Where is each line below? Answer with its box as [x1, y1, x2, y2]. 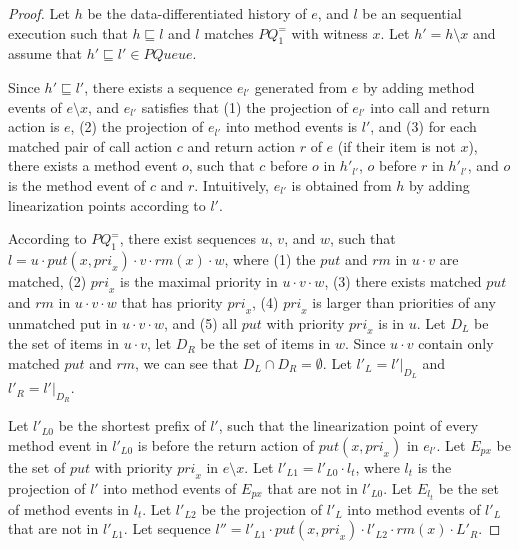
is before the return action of [137, 434, 315, 455]
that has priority [121, 291, 223, 312]
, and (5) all [163, 312, 238, 333]
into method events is [225, 116, 358, 137]
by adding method [362, 76, 475, 97]
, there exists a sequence [84, 76, 233, 97]
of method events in [8, 498, 130, 519]
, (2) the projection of [70, 116, 204, 137]
